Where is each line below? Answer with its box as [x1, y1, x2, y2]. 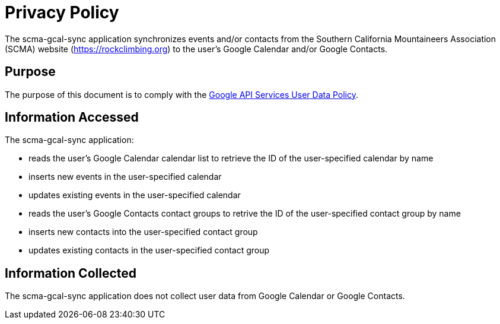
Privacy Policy [5, 2, 119, 23]
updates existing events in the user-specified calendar [28, 190, 241, 201]
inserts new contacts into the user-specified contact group [28, 227, 258, 237]
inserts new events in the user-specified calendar [28, 171, 222, 182]
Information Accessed [5, 110, 139, 125]
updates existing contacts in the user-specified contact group [28, 245, 270, 256]
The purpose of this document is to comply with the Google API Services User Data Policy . [5, 89, 359, 100]
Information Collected [5, 265, 137, 281]
